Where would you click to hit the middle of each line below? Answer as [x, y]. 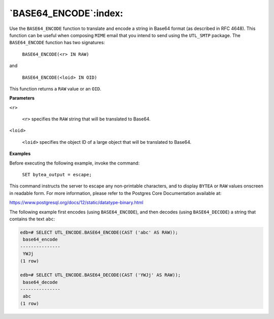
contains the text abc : [32, 219]
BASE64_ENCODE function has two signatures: [57, 43]
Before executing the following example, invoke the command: [74, 163]
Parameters [22, 98]
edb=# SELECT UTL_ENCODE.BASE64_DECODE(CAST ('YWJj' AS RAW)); [100, 275]
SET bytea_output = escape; [57, 175]
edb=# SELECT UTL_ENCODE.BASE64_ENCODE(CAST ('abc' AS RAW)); [99, 232]
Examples [20, 154]
